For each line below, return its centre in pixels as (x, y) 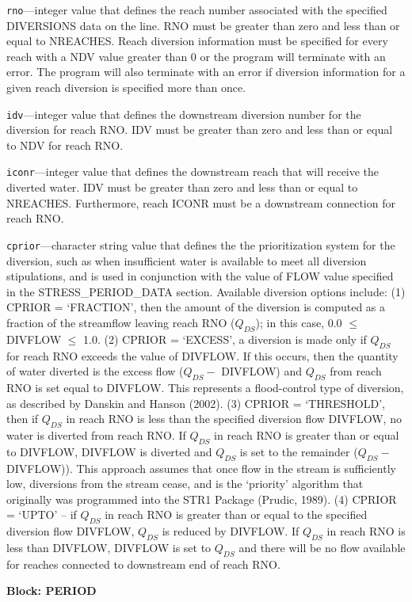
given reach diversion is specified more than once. (126, 88)
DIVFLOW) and (261, 371)
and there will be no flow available (322, 547)
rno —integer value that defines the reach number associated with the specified (197, 10)
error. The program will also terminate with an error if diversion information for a (206, 72)
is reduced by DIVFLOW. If (231, 531)
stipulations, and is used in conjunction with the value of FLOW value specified (200, 276)
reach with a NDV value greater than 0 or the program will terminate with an (196, 56)
